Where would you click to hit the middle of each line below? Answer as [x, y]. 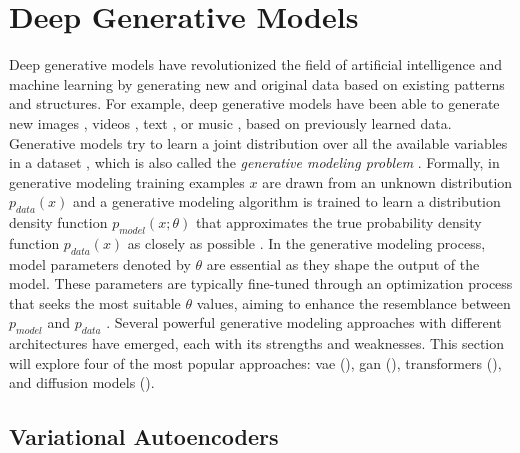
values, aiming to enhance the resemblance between [353, 302]
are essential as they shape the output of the [343, 263]
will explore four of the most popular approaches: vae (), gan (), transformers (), [255, 362]
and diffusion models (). [82, 382]
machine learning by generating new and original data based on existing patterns [257, 83]
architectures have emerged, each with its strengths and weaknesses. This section [257, 343]
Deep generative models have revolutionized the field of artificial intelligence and [256, 64]
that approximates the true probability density [338, 222]
